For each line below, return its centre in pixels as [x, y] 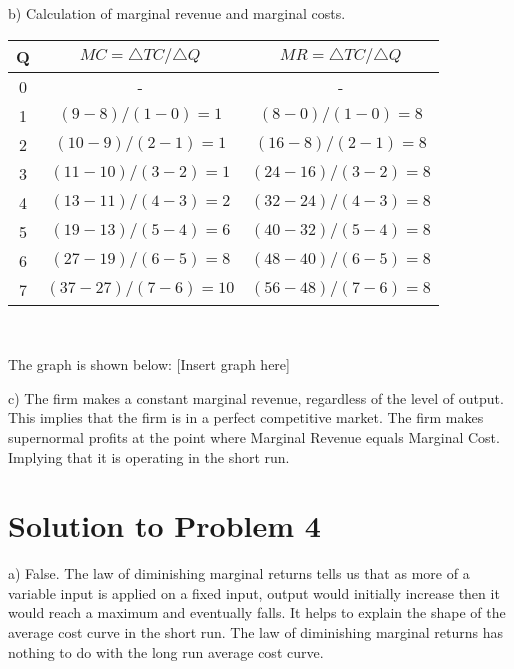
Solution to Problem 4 [164, 525]
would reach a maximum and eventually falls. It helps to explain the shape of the [257, 612]
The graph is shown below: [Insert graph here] [149, 364]
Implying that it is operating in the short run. [149, 456]
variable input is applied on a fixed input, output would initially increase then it [254, 592]
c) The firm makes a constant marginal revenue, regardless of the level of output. [256, 397]
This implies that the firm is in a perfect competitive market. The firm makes [246, 417]
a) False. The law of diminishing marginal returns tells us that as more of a [239, 573]
